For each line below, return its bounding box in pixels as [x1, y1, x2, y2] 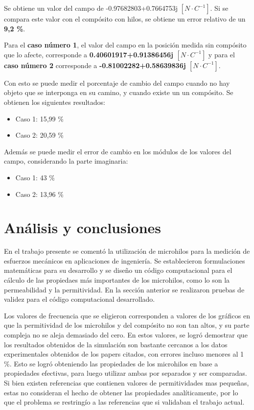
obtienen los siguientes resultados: [4, 96, 105, 107]
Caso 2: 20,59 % [15, 130, 64, 140]
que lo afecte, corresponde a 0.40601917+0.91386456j [4, 49, 174, 59]
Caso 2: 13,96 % [15, 189, 64, 199]
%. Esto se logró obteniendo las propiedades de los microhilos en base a [4, 358, 218, 368]
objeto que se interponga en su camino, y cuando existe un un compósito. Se [4, 87, 233, 97]
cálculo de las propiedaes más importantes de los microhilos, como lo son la [4, 275, 230, 285]
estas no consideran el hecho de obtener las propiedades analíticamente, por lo [4, 387, 238, 397]
